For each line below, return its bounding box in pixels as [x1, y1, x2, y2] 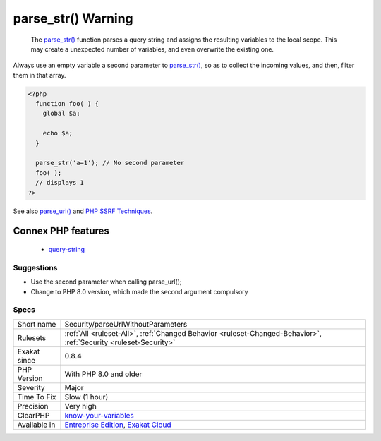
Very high [64, 401, 97, 411]
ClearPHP [17, 410, 50, 420]
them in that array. [13, 71, 66, 79]
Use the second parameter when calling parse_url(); [30, 277, 182, 286]
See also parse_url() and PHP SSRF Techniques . [13, 207, 153, 215]
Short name [17, 319, 56, 329]
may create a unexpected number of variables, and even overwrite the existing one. [30, 44, 274, 53]
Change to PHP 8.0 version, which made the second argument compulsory [30, 287, 248, 296]
